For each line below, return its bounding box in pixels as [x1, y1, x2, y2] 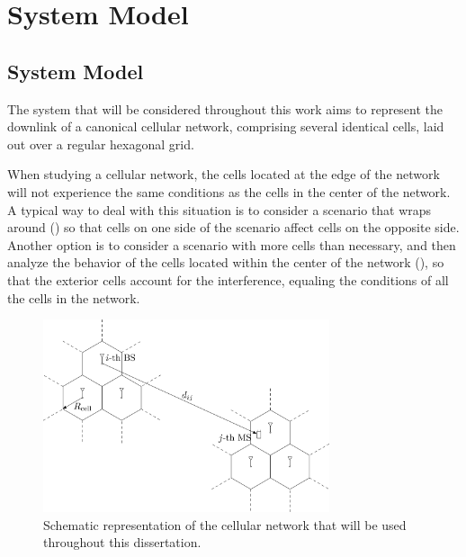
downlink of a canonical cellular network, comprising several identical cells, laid [7, 117, 444, 136]
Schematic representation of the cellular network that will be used [43, 515, 407, 534]
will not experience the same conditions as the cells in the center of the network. [7, 182, 451, 201]
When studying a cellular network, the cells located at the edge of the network [7, 165, 440, 184]
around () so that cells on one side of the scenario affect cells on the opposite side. [7, 218, 460, 237]
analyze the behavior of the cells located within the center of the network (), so [7, 253, 444, 272]
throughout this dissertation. [43, 533, 202, 552]
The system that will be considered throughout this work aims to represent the [7, 99, 444, 118]
